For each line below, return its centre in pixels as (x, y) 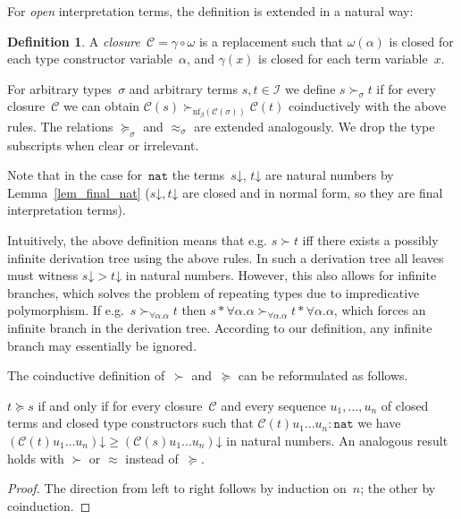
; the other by (398, 488)
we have (379, 423)
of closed (405, 405)
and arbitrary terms (183, 88)
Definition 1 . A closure (74, 41)
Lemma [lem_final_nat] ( (79, 192)
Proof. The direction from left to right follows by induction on (177, 488)
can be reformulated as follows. (323, 375)
